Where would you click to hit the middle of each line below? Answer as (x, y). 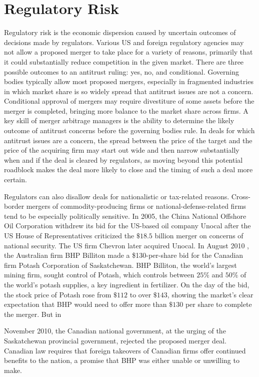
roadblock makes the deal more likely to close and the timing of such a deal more (128, 169)
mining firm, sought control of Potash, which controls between (99, 275)
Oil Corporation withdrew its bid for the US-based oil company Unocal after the (127, 226)
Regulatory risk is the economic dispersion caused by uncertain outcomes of (120, 32)
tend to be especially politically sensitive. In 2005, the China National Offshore (125, 216)
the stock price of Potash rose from (58, 294)
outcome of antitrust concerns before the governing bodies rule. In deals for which (129, 130)
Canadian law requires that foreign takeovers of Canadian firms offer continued (125, 350)
